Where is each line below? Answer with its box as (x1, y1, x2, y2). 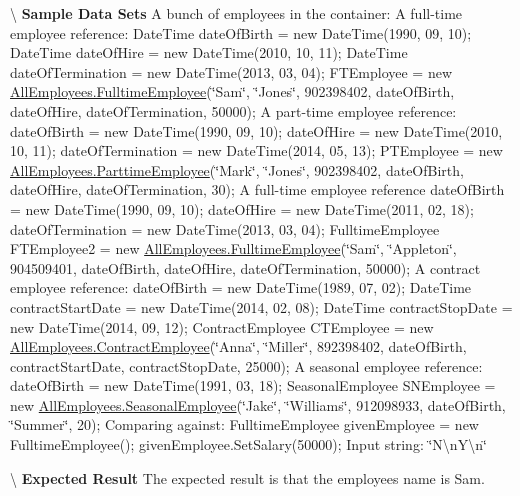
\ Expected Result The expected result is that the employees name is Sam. (10, 467, 485, 488)
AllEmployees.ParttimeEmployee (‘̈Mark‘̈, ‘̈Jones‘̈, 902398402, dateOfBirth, (10, 159, 464, 180)
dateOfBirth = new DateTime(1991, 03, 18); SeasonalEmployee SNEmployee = (10, 375, 496, 396)
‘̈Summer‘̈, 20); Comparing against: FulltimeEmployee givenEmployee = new (10, 414, 479, 435)
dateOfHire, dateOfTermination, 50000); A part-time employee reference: (10, 100, 457, 121)
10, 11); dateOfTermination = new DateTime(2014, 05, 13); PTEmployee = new (10, 140, 503, 161)
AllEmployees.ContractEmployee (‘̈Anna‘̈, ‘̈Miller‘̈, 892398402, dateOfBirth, (10, 336, 467, 357)
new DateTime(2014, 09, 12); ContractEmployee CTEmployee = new (10, 316, 434, 337)
